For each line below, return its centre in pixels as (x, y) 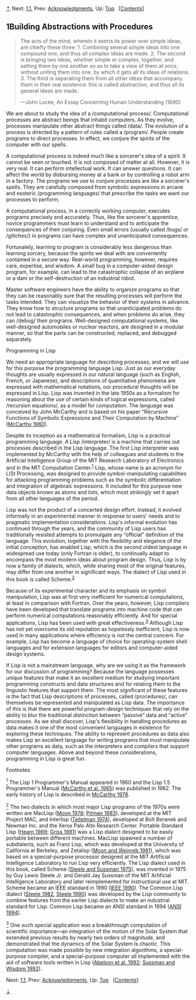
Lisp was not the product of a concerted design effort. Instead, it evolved (94, 510)
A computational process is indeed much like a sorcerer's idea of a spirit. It (96, 156)
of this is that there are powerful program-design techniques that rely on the (98, 708)
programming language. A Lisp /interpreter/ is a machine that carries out (93, 441)
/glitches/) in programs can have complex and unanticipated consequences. (98, 235)
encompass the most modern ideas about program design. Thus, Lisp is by (96, 560)
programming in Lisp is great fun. (46, 758)
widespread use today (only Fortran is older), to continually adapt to (87, 553)
